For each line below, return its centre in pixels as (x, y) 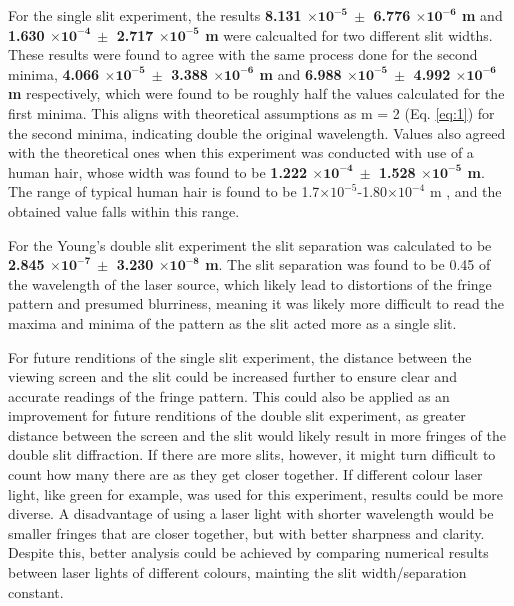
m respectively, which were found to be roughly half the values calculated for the (256, 93)
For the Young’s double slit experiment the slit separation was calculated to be (250, 244)
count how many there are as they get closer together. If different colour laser (245, 474)
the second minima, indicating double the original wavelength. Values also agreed (257, 132)
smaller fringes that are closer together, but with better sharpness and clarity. (246, 532)
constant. (36, 591)
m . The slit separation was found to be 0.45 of (348, 264)
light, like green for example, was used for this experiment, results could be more (255, 493)
